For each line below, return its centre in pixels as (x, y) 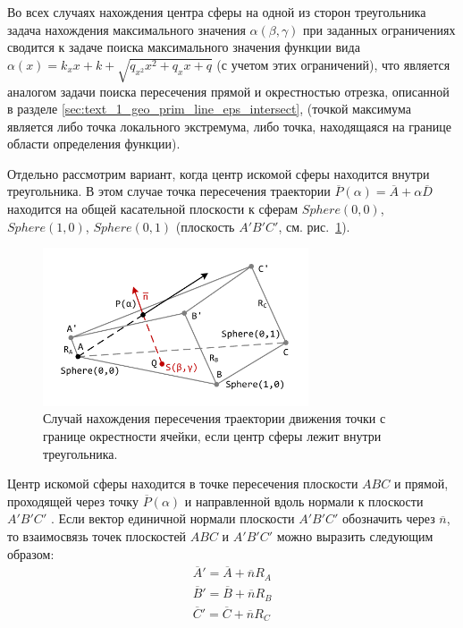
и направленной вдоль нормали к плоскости (304, 501)
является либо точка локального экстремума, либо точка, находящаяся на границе (229, 126)
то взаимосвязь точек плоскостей (97, 535)
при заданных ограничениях (379, 29)
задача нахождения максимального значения (126, 29)
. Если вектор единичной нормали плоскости (173, 518)
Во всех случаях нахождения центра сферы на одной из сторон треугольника (217, 12)
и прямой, (421, 484)
